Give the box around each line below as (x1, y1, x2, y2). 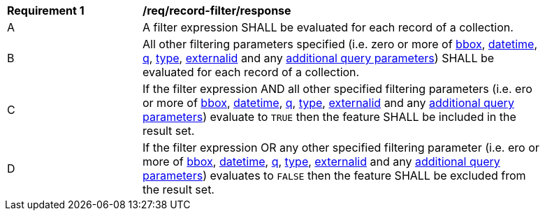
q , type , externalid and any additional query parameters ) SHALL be (143, 51, 495, 65)
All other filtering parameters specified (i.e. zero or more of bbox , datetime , (143, 37, 538, 51)
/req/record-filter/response (143, 3, 291, 17)
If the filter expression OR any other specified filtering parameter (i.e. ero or (143, 141, 539, 154)
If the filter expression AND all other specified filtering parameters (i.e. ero (143, 82, 532, 96)
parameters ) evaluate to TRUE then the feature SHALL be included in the (143, 110, 516, 124)
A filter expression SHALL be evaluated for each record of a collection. (143, 20, 514, 34)
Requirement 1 (7, 3, 85, 17)
